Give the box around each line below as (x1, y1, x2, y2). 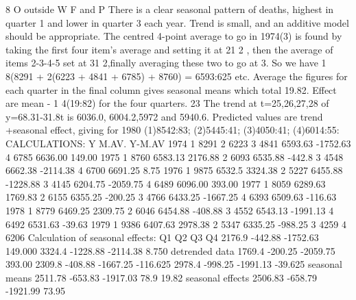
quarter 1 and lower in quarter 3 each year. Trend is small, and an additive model (5, 15, 349, 29)
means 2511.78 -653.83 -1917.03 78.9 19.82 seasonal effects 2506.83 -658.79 (5, 270, 318, 284)
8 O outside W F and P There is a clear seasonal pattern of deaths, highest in (5, 2, 334, 16)
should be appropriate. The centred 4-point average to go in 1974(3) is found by (5, 29, 342, 43)
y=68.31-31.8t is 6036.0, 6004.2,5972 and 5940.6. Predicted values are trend (5, 109, 323, 123)
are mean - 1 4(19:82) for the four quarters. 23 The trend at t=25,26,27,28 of (5, 96, 329, 110)
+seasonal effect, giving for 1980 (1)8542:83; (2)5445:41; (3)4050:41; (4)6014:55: (5, 123, 340, 137)
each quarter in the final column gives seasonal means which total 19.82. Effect (5, 82, 337, 97)
